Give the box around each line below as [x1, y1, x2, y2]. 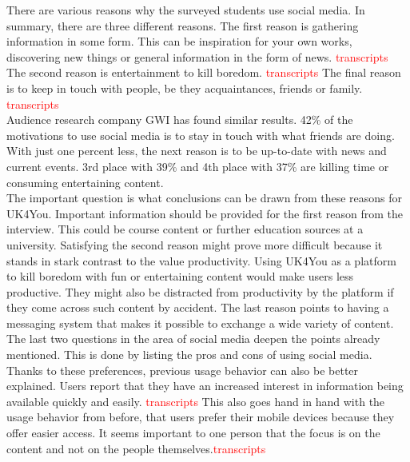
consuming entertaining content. [6, 173, 164, 190]
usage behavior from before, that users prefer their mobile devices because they [6, 408, 395, 425]
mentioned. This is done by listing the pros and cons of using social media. [6, 346, 372, 363]
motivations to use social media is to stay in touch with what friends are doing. [6, 126, 395, 143]
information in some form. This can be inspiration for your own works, [6, 33, 352, 50]
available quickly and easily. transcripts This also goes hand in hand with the [6, 392, 385, 409]
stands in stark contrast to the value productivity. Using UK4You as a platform [6, 252, 396, 269]
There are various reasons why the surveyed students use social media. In [6, 2, 365, 18]
